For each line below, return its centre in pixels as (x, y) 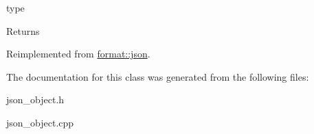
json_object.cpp (40, 122)
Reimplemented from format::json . (78, 54)
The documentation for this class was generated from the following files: (158, 76)
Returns (23, 30)
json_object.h (35, 99)
